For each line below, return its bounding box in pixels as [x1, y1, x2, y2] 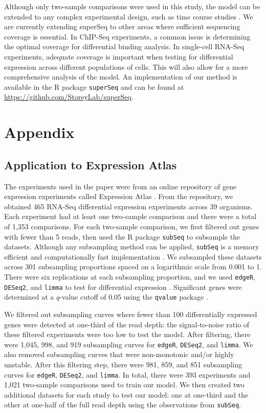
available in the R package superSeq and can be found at [4, 81, 184, 92]
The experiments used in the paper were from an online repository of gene [4, 181, 237, 191]
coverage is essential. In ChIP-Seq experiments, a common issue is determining [4, 31, 251, 42]
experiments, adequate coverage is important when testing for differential [4, 51, 233, 62]
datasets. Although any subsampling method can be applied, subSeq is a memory [4, 241, 259, 252]
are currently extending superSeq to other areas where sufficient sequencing [4, 21, 240, 32]
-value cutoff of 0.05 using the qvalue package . [59, 291, 208, 302]
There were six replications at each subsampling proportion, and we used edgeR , [4, 271, 255, 282]
